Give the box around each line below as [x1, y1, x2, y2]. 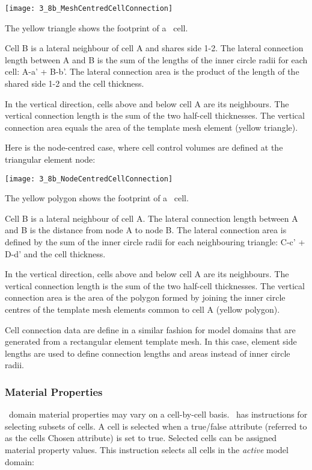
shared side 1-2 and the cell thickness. [5, 77, 144, 90]
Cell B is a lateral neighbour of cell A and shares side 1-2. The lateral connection [5, 42, 304, 54]
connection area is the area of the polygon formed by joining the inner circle [5, 291, 286, 304]
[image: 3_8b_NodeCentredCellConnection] [5, 174, 173, 183]
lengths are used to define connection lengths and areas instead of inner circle [5, 346, 290, 359]
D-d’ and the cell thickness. [5, 247, 106, 260]
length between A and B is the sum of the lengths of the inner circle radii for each [5, 53, 308, 66]
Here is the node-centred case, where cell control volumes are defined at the [5, 141, 283, 154]
